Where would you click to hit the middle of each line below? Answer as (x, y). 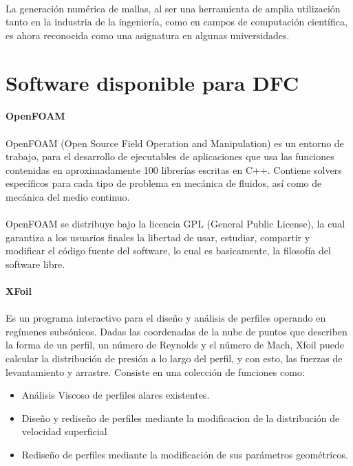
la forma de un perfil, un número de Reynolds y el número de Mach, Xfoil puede (175, 345)
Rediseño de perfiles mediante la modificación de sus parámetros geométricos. (185, 454)
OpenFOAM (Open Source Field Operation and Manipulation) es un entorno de (175, 143)
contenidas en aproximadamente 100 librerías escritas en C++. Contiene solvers (174, 169)
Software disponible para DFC (152, 82)
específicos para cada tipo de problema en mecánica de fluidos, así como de (164, 183)
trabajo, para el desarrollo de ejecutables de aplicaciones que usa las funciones (170, 156)
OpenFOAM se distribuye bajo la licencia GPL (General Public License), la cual (175, 224)
